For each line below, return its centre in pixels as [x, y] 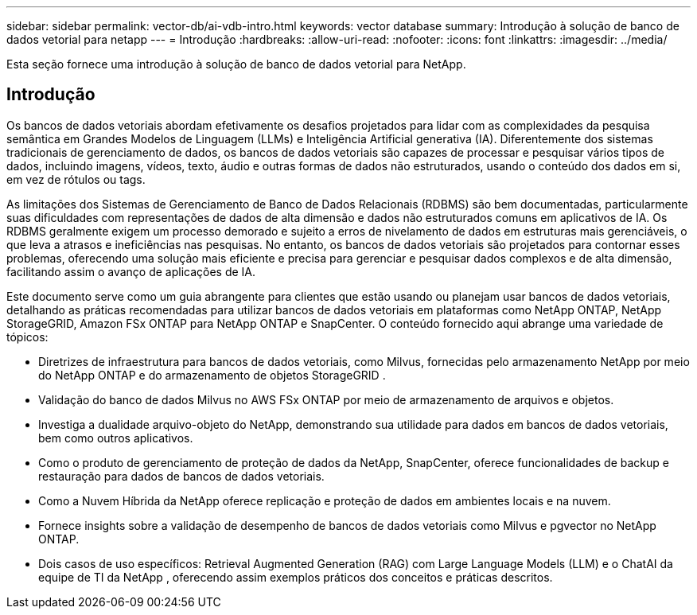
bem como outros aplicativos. [116, 438]
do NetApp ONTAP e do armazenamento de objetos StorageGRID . [212, 375]
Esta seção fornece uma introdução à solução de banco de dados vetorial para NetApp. [236, 64]
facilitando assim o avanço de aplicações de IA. [131, 271]
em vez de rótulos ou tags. [76, 179]
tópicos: [27, 337]
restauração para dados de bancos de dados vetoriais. [181, 476]
